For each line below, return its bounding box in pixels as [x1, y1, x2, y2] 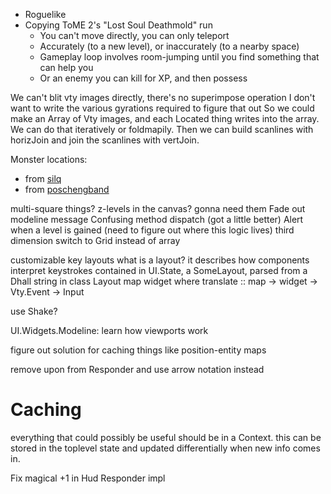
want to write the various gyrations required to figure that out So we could [10, 102, 315, 114]
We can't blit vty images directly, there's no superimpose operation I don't [10, 92, 316, 103]
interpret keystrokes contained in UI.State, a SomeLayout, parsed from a [10, 265, 308, 276]
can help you [39, 62, 94, 73]
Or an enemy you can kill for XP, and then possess [39, 72, 248, 84]
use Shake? [10, 305, 58, 317]
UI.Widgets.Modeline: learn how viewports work [10, 325, 209, 336]
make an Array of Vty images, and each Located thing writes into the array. [10, 113, 320, 124]
